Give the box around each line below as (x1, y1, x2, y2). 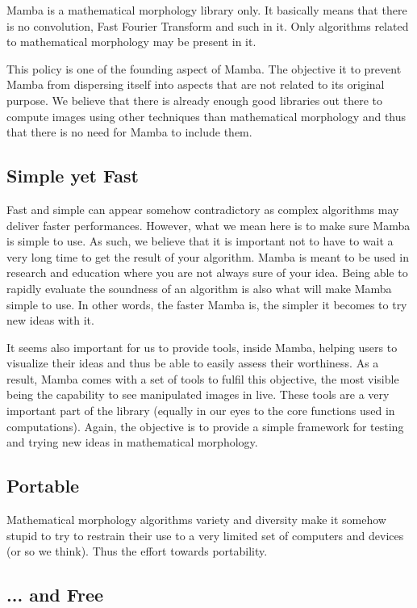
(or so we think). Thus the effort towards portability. (6, 543, 268, 560)
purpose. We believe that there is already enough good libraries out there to (6, 91, 382, 108)
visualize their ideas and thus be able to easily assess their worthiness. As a (6, 354, 379, 371)
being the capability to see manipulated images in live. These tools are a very (6, 386, 390, 403)
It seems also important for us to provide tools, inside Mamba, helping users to (6, 338, 398, 355)
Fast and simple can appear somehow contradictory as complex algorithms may (6, 200, 399, 217)
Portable (6, 473, 80, 498)
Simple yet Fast (6, 163, 139, 188)
